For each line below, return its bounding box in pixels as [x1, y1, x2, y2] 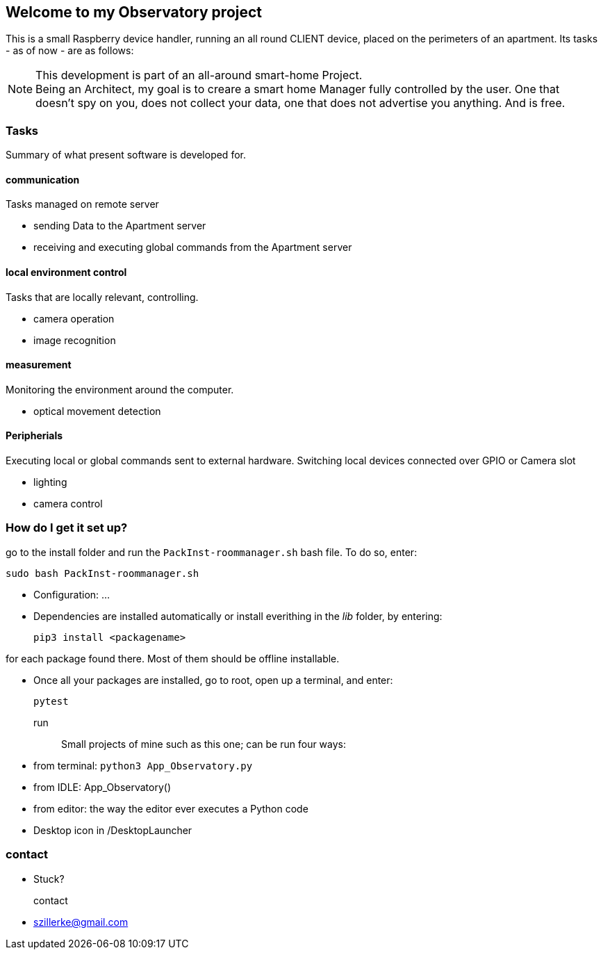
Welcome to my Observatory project [6, 3, 263, 21]
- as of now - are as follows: [6, 44, 134, 57]
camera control [33, 498, 103, 510]
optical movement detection [33, 405, 161, 417]
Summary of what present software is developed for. [6, 149, 246, 161]
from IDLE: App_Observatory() [33, 781, 172, 793]
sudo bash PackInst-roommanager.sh [6, 567, 199, 579]
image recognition [33, 334, 116, 346]
